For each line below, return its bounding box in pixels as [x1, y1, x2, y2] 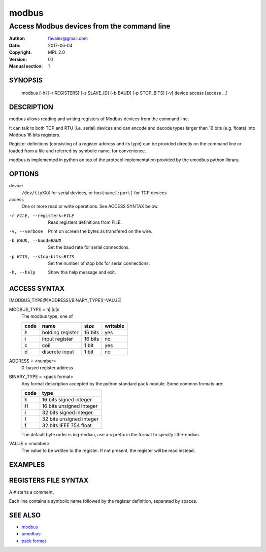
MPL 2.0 [48, 49, 65, 55]
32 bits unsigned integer [42, 415, 99, 422]
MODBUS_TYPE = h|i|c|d [9, 306, 60, 312]
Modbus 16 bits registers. [9, 132, 61, 138]
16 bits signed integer [42, 396, 92, 403]
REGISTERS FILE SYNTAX [9, 476, 89, 484]
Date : [9, 42, 21, 48]
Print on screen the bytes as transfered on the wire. [48, 228, 153, 234]
